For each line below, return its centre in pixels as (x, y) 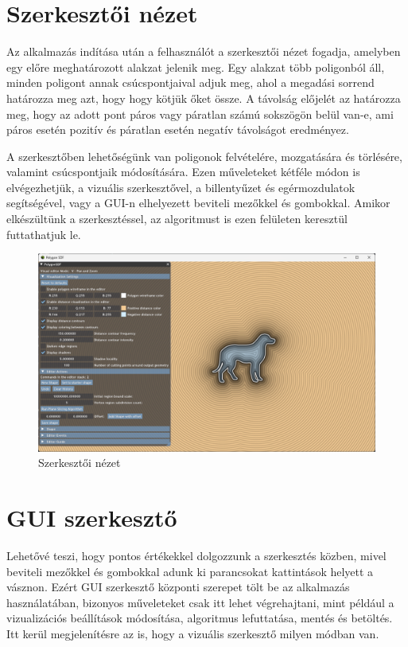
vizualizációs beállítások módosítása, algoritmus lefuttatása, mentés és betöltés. (200, 618)
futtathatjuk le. (44, 234)
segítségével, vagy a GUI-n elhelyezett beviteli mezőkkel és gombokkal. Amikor (198, 203)
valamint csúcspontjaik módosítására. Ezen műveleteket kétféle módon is (183, 172)
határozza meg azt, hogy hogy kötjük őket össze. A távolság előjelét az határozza (204, 98)
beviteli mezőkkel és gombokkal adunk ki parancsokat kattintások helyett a (190, 571)
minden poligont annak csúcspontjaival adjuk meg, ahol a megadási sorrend (190, 82)
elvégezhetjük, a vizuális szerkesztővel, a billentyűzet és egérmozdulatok (181, 187)
